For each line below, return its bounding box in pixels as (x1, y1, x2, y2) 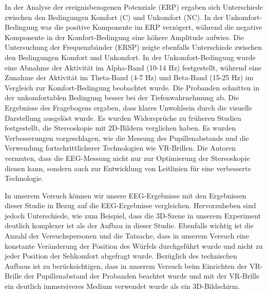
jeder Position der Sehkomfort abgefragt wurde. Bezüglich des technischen (5, 250, 237, 261)
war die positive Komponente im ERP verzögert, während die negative (40, 22, 262, 32)
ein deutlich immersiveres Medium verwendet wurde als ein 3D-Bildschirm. (5, 281, 240, 291)
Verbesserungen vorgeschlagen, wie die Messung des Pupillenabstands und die (5, 132, 249, 143)
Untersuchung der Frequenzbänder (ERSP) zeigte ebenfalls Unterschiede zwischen (5, 42, 262, 52)
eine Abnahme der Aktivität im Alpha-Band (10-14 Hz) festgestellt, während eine (5, 62, 262, 72)
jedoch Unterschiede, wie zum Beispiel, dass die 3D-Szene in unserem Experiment (5, 210, 261, 221)
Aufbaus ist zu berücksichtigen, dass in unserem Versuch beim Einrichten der (5, 260, 247, 271)
